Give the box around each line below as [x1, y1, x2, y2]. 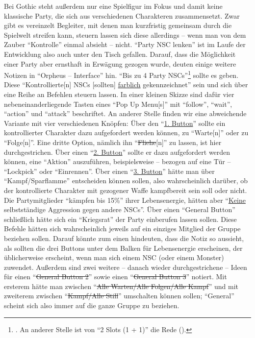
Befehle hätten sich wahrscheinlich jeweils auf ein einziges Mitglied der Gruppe [4, 223, 241, 234]
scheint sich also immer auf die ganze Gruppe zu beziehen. [4, 300, 179, 311]
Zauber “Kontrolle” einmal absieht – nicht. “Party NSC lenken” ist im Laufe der [4, 39, 246, 49]
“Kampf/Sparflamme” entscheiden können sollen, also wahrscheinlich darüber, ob [4, 175, 248, 186]
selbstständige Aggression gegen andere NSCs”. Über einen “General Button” [4, 204, 235, 215]
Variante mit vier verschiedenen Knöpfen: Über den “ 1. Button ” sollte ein [4, 118, 226, 128]
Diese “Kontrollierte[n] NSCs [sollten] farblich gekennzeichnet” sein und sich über [4, 79, 248, 90]
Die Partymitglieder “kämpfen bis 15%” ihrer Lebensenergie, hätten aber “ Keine [4, 194, 246, 205]
